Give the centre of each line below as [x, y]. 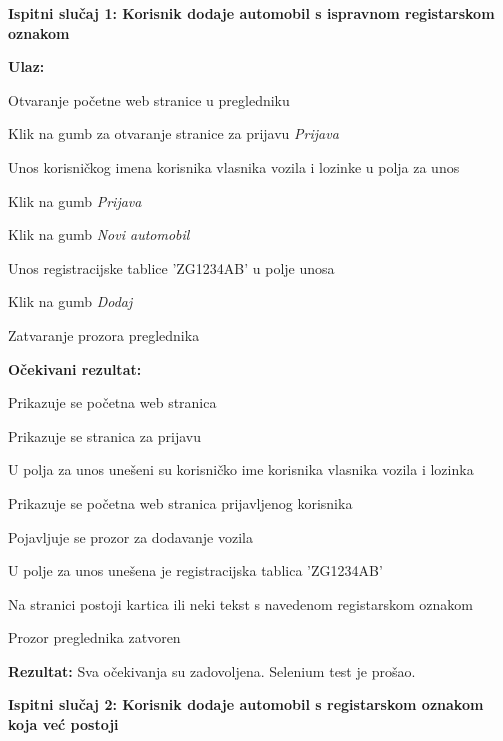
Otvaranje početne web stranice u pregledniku [149, 99]
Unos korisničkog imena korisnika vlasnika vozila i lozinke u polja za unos [234, 166]
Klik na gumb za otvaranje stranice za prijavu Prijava [173, 133]
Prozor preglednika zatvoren [94, 637]
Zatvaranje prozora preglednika [104, 334]
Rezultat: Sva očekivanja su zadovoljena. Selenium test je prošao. [212, 670]
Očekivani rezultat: [75, 368]
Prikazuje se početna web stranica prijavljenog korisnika [180, 502]
